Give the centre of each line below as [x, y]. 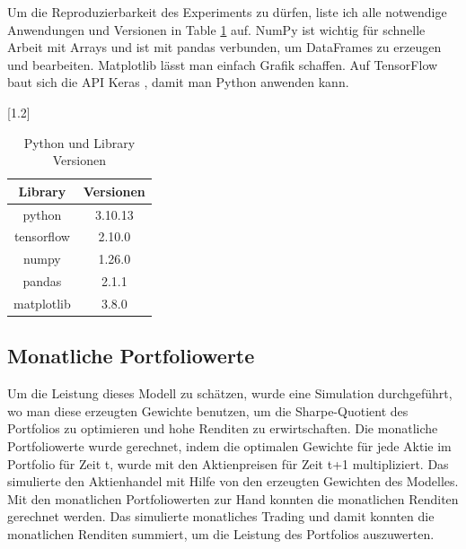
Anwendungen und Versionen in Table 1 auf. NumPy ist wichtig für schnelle [216, 29]
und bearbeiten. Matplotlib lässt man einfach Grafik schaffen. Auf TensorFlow [223, 64]
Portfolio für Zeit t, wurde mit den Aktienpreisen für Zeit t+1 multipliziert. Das [228, 463]
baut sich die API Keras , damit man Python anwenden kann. [178, 82]
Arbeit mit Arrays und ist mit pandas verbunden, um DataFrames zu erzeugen [224, 47]
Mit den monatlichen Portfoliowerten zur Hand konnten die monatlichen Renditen [233, 498]
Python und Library [79, 142]
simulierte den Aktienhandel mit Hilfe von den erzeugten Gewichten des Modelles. [233, 481]
